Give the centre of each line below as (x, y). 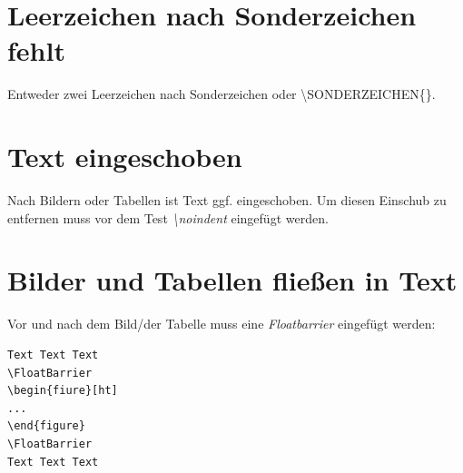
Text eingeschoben (125, 157)
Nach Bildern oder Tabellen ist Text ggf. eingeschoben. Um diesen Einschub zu (227, 200)
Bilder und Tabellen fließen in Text (232, 280)
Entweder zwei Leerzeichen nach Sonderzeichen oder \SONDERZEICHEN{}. (222, 94)
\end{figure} (46, 426)
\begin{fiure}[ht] (63, 391)
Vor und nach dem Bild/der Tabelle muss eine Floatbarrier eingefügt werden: (222, 324)
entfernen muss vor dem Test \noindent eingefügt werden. (168, 217)
